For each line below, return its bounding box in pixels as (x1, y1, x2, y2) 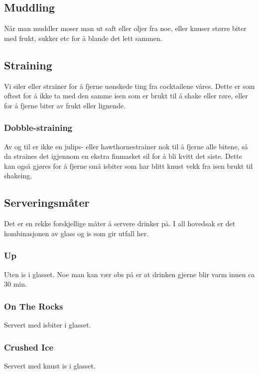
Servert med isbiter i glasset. (4, 319, 91, 330)
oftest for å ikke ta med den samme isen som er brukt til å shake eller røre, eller (4, 90, 248, 101)
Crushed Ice (4, 341, 54, 353)
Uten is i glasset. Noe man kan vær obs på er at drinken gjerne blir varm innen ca (4, 269, 255, 279)
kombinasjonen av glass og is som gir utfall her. (4, 228, 149, 238)
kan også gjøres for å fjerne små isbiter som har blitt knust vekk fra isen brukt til (4, 160, 253, 171)
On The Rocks (4, 300, 63, 312)
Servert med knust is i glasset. (4, 360, 96, 371)
